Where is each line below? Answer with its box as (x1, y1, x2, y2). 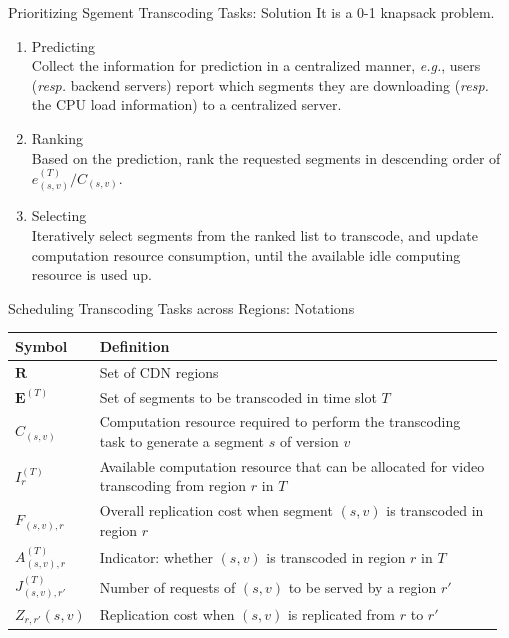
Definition (99, 335, 170, 356)
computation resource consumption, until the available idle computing (31, 244, 461, 265)
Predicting (31, 35, 96, 56)
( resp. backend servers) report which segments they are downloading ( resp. (31, 74, 489, 95)
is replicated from (287, 604, 396, 625)
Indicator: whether (99, 547, 213, 568)
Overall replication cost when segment (99, 500, 333, 521)
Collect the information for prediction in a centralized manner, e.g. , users (31, 55, 481, 76)
